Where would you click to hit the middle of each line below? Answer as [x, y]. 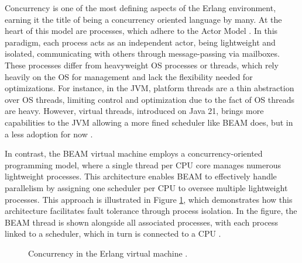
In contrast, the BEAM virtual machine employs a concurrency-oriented [134, 153]
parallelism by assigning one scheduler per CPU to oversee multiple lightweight [146, 187]
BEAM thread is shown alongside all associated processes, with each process [142, 222]
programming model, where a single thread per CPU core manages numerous [143, 165]
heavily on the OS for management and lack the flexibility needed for [129, 76]
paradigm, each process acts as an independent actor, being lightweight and [140, 42]
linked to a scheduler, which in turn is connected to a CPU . [113, 233]
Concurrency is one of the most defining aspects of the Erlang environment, [140, 8]
